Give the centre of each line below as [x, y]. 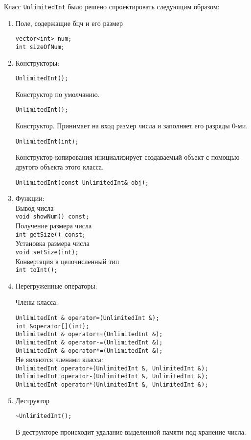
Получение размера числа [54, 225]
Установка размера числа [52, 243]
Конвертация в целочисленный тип [67, 261]
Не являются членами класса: [59, 359]
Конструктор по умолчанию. [57, 94]
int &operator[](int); [52, 326]
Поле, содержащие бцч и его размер [69, 23]
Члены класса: [37, 302]
